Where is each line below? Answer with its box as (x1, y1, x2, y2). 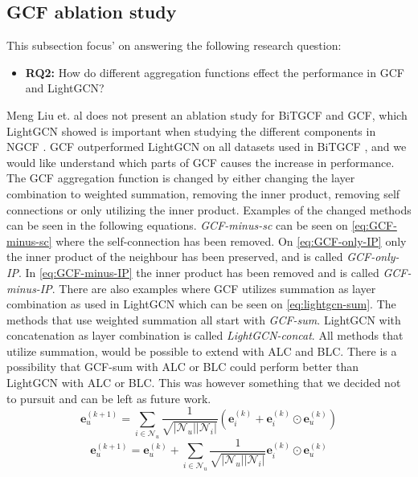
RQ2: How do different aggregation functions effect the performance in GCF (25, 63, 404, 80)
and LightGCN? (25, 79, 104, 96)
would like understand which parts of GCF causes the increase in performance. (6, 153, 395, 170)
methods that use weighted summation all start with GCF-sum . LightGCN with (6, 311, 401, 328)
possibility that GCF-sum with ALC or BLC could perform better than (6, 358, 359, 375)
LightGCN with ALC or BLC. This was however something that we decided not (6, 374, 401, 391)
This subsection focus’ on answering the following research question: (6, 37, 342, 54)
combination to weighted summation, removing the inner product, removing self (6, 185, 400, 202)
